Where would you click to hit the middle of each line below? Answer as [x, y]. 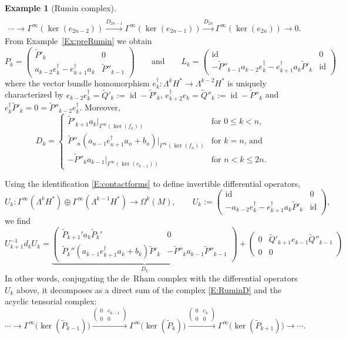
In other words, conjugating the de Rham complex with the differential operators [151, 278]
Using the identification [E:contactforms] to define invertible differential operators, [153, 183]
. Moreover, [100, 107]
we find [18, 221]
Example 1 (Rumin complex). [61, 8]
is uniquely [247, 83]
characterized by [34, 94]
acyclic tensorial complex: [51, 301]
